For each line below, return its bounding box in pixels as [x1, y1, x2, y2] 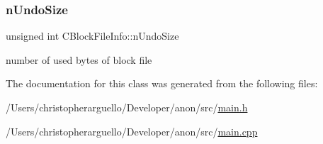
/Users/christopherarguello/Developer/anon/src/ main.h [6, 100, 248, 114]
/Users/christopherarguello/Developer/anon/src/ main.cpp [6, 123, 258, 138]
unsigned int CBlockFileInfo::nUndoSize [6, 28, 179, 43]
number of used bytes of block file [6, 52, 152, 67]
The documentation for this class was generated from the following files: [6, 76, 318, 91]
